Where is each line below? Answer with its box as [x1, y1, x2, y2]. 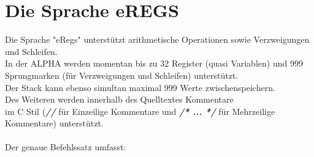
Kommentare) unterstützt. [5, 117, 104, 130]
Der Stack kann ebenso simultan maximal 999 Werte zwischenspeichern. [5, 81, 275, 93]
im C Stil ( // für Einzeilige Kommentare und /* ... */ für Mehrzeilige [5, 104, 275, 117]
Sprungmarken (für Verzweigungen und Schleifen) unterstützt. [5, 68, 239, 81]
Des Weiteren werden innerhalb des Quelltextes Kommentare [5, 93, 234, 106]
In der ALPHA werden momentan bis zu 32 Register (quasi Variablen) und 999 [5, 57, 303, 70]
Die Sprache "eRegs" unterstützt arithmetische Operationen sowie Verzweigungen [5, 33, 310, 46]
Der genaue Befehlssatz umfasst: [5, 141, 126, 153]
